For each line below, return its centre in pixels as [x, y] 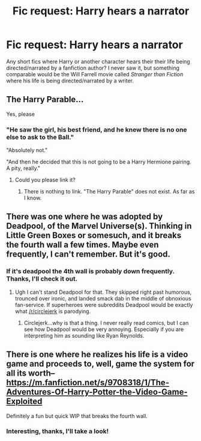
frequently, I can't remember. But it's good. [88, 254]
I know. [33, 198]
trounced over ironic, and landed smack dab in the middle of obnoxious [103, 298]
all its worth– [31, 373]
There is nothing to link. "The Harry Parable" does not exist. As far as [109, 192]
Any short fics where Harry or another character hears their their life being [98, 61]
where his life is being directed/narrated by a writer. [70, 81]
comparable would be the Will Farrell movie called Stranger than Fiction [95, 74]
